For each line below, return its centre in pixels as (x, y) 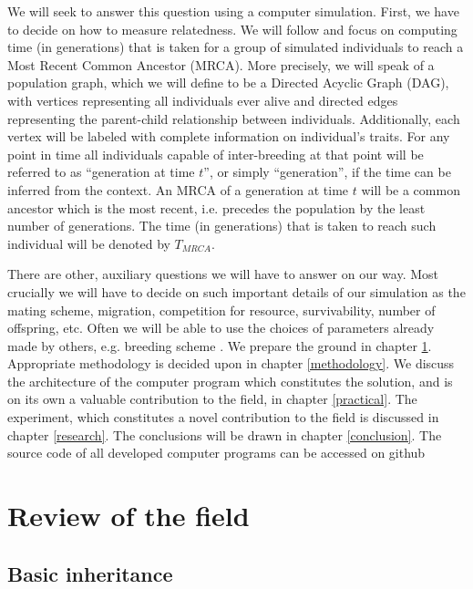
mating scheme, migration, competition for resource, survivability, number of (221, 310)
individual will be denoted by (89, 243)
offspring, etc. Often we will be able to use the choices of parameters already (221, 328)
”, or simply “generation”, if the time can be (327, 172)
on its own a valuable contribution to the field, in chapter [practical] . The (212, 399)
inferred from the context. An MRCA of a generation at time (178, 189)
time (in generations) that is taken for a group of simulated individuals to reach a (236, 47)
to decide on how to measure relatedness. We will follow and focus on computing (232, 29)
